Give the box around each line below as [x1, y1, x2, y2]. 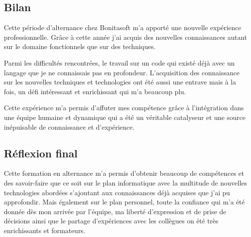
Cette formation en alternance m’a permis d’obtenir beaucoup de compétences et [4, 168, 244, 178]
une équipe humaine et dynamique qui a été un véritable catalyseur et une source [4, 112, 246, 122]
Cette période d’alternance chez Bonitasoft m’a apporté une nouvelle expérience [4, 22, 241, 33]
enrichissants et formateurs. [4, 225, 86, 235]
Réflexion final [4, 145, 78, 160]
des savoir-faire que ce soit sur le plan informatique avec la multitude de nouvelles [4, 177, 247, 187]
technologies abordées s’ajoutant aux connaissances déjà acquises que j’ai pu [4, 187, 230, 197]
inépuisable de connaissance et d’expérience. [4, 121, 135, 132]
